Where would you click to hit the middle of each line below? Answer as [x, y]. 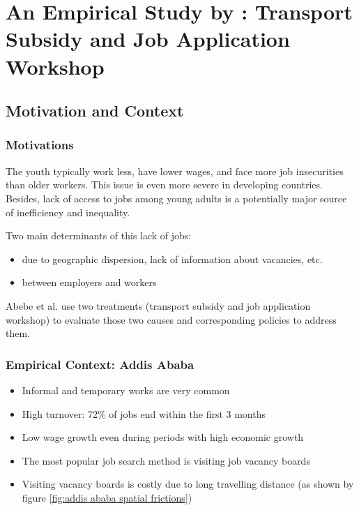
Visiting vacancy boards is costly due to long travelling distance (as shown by [188, 484]
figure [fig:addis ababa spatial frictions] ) [107, 497]
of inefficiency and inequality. [68, 212]
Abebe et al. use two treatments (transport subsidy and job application [158, 305]
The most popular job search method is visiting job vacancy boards [166, 460]
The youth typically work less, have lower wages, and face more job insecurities [175, 171]
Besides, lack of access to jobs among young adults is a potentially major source [176, 198]
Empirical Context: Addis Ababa [100, 364]
